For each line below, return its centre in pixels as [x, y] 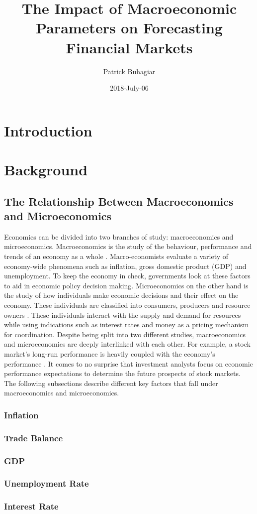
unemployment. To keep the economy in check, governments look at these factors [127, 276]
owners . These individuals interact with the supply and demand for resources [123, 315]
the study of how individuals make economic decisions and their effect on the [121, 295]
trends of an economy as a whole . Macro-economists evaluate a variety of [116, 256]
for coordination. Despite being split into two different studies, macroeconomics [125, 334]
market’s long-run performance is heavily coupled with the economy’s [110, 353]
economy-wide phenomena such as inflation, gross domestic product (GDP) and [125, 266]
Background [46, 170]
